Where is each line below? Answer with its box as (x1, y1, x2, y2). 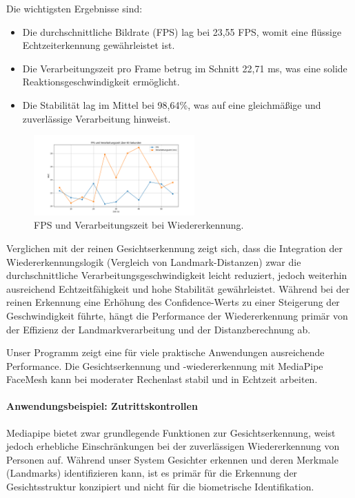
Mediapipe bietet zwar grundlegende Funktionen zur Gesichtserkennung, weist (6, 425, 336, 439)
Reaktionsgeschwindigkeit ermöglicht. (22, 74, 180, 89)
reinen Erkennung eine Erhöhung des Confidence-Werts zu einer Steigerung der (6, 295, 340, 309)
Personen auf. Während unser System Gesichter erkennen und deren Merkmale (6, 452, 338, 466)
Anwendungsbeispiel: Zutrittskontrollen (6, 399, 198, 413)
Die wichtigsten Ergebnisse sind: (6, 1, 143, 15)
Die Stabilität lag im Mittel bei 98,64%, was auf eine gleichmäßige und (22, 97, 321, 112)
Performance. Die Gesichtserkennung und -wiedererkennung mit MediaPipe (6, 358, 323, 373)
